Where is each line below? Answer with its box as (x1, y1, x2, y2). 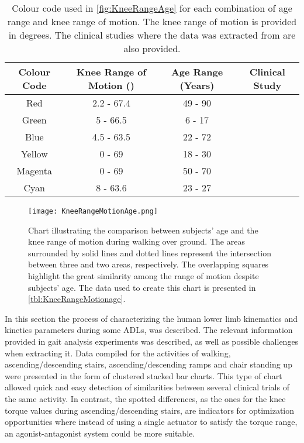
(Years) (179, 78, 215, 92)
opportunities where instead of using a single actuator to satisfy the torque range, (5, 415, 298, 428)
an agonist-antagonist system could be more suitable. (5, 427, 195, 439)
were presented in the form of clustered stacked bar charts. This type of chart (5, 369, 282, 382)
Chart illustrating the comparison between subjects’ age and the (28, 224, 258, 236)
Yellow (20, 147, 48, 160)
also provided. (123, 42, 181, 55)
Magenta (16, 164, 53, 177)
